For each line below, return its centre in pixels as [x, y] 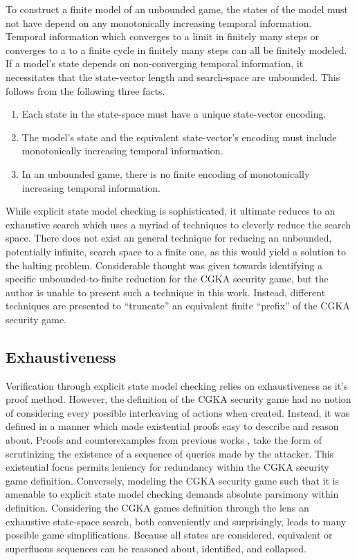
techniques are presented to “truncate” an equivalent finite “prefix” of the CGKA [178, 306]
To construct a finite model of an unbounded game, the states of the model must [177, 9]
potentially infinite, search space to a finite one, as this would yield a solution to [176, 251]
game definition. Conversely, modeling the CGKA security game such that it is [172, 480]
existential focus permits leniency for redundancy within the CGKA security [167, 467]
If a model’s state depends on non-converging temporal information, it [155, 63]
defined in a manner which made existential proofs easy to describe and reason [172, 426]
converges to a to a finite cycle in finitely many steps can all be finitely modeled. [176, 49]
